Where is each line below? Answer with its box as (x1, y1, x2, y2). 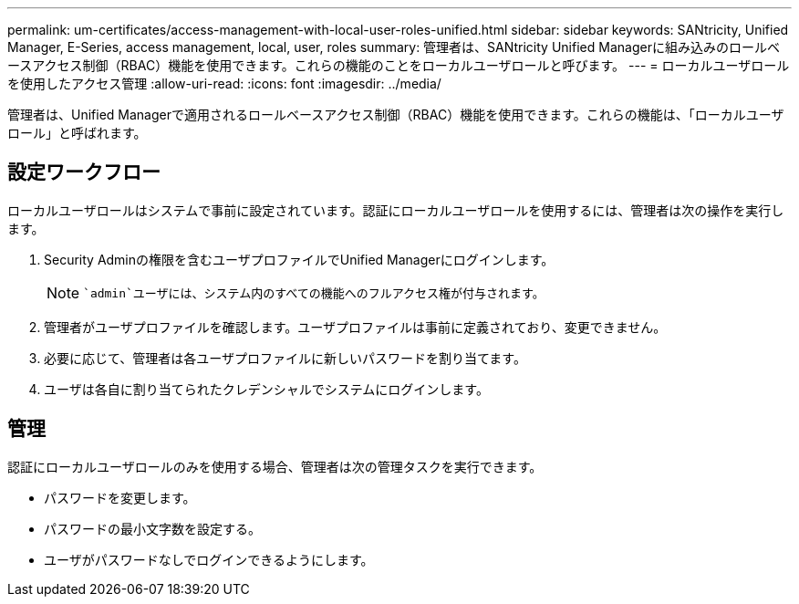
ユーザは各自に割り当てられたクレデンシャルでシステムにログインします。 (44, 380, 489, 397)
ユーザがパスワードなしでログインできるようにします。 (44, 551, 374, 568)
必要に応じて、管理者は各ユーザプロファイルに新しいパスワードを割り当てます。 (44, 349, 526, 366)
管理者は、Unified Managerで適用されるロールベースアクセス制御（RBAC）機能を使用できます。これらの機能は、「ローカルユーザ (7, 107, 784, 122)
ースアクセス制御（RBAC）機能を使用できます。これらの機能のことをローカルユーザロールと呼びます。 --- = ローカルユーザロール (7, 57, 790, 73)
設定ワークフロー (7, 161, 161, 184)
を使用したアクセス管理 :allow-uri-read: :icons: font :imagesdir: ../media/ (7, 76, 441, 91)
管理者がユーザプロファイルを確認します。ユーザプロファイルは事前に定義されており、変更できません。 (44, 318, 667, 335)
